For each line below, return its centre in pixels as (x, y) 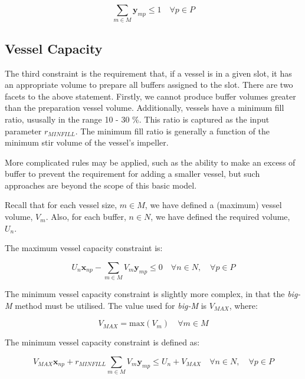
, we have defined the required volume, (220, 217)
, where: (243, 305)
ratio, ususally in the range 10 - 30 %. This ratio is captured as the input (137, 119)
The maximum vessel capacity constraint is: (84, 248)
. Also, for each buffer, (86, 217)
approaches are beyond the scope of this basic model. (101, 185)
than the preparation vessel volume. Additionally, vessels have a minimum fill (145, 108)
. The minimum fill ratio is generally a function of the (172, 131)
